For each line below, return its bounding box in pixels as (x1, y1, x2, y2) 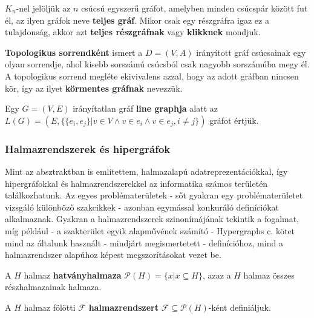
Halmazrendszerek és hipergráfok (5, 141, 171, 156)
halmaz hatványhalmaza (24, 268, 122, 281)
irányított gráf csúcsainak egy (196, 46, 306, 58)
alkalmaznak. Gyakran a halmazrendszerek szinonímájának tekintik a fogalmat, (5, 212, 299, 225)
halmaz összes (243, 268, 295, 281)
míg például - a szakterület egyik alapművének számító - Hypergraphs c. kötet (5, 224, 295, 237)
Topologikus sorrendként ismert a (5, 46, 143, 58)
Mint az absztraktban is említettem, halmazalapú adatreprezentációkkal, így (5, 164, 288, 177)
